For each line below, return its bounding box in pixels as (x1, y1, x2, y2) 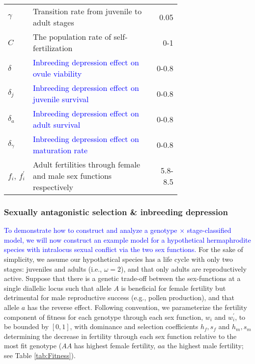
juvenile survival (33, 93, 89, 105)
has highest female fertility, (74, 340, 156, 351)
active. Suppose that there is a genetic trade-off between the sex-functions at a (4, 273, 241, 283)
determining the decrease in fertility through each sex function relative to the (4, 331, 237, 341)
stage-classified (187, 225, 231, 235)
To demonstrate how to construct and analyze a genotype (4, 225, 177, 235)
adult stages (33, 17, 74, 28)
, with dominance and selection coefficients (70, 321, 198, 332)
